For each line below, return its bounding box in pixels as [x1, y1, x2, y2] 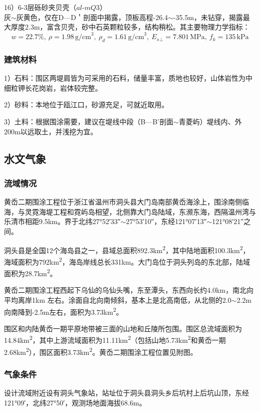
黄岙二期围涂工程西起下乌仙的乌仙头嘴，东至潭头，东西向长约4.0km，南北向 [4, 285, 253, 295]
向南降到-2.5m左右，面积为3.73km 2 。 [4, 305, 123, 317]
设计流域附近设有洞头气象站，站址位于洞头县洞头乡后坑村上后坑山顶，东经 [4, 387, 249, 398]
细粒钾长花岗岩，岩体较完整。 [4, 82, 102, 93]
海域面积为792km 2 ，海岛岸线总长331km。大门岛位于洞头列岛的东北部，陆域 [4, 255, 250, 267]
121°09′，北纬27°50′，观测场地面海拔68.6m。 [4, 397, 146, 407]
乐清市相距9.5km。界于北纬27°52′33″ [4, 216, 121, 227]
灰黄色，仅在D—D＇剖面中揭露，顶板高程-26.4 [16, 12, 168, 22]
